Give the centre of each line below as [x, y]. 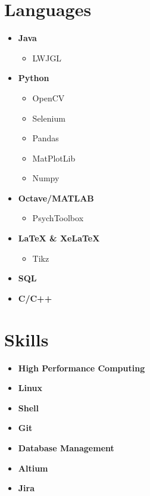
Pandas [46, 138]
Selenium [49, 118]
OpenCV [49, 97]
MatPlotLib [54, 158]
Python [34, 78]
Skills [26, 339]
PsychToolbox [58, 218]
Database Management [66, 447]
